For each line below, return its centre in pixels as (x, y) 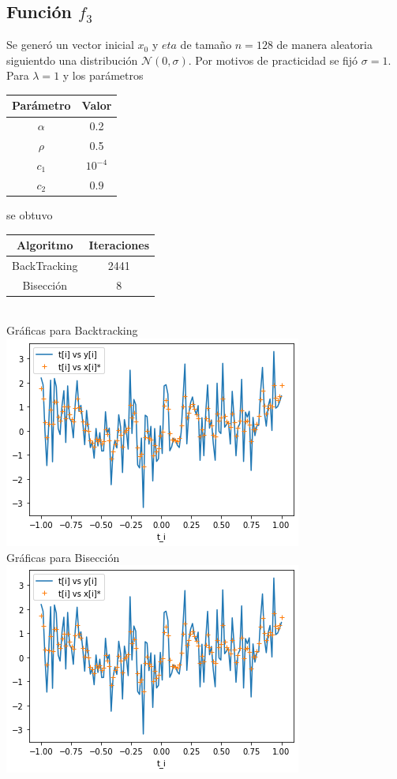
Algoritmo (45, 245)
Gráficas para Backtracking (72, 330)
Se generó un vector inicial (70, 45)
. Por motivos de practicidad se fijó (273, 60)
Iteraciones (119, 245)
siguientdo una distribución (72, 60)
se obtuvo (30, 214)
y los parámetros (103, 75)
